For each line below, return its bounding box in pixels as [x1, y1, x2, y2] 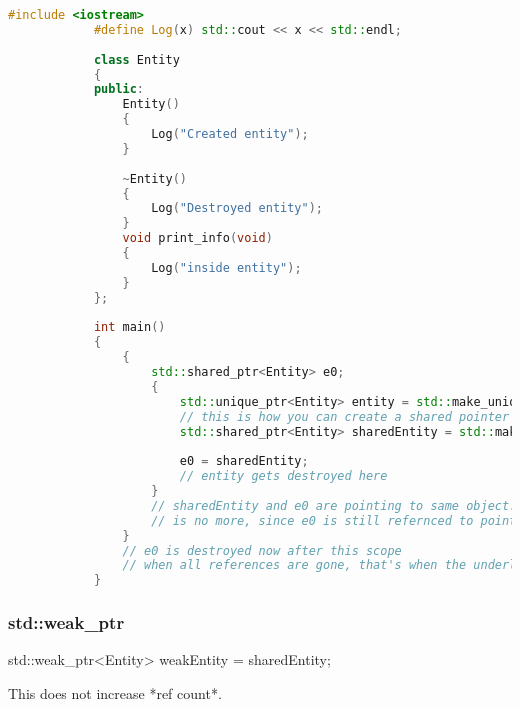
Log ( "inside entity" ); [151, 260, 302, 275]
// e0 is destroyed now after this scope [122, 543, 402, 558]
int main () [93, 320, 166, 335]
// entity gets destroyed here [179, 469, 388, 484]
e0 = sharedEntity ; [179, 454, 309, 469]
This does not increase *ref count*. [8, 682, 222, 703]
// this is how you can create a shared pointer [179, 409, 510, 424]
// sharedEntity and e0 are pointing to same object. [151, 498, 517, 513]
